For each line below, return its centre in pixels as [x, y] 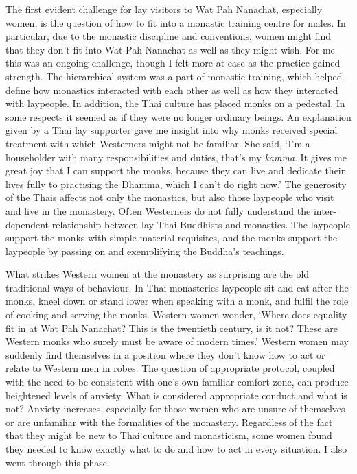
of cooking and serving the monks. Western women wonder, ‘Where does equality [176, 315]
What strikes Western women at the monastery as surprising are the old [158, 274]
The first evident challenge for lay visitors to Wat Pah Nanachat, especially [164, 9]
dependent [27, 224]
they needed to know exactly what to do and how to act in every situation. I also [176, 449]
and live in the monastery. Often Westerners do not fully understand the [158, 210]
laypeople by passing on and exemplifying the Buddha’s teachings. [145, 251]
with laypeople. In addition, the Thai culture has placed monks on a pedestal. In [175, 103]
